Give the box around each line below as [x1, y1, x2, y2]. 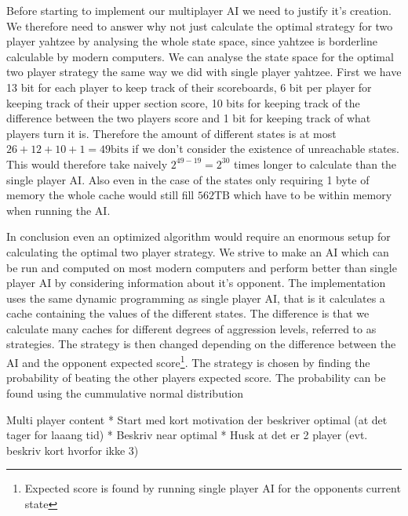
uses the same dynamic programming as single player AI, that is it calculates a [6, 289, 385, 306]
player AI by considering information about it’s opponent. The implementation [6, 274, 386, 291]
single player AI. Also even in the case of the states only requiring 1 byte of [6, 171, 370, 187]
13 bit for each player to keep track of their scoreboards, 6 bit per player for [6, 78, 372, 95]
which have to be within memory [233, 187, 392, 203]
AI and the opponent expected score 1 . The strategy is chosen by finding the [6, 352, 370, 370]
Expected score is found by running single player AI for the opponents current [24, 480, 401, 496]
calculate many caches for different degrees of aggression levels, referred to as [6, 320, 377, 336]
